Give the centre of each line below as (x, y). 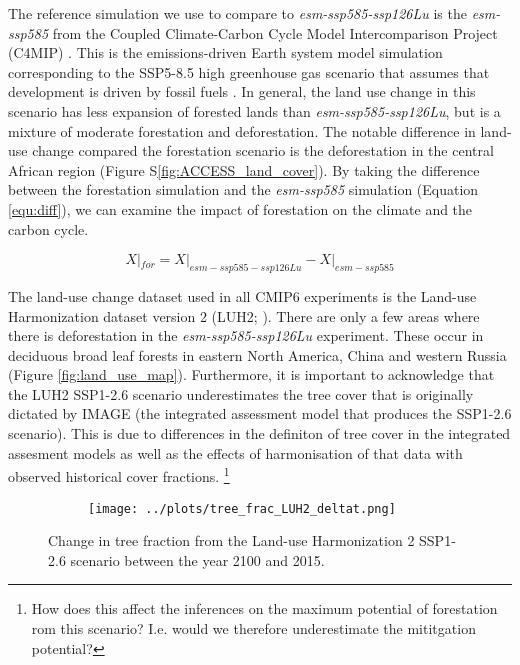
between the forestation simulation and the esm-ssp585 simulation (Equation (243, 189)
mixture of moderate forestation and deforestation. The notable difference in (242, 130)
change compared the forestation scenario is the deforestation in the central (263, 150)
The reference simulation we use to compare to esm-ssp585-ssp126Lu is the (237, 13)
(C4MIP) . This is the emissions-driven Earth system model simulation (225, 52)
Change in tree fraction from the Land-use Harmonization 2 (231, 540)
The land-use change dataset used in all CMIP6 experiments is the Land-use (242, 295)
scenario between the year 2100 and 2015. (197, 559)
